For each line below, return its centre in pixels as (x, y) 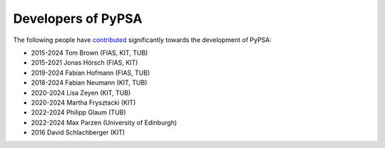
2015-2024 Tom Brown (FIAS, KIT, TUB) (89, 53)
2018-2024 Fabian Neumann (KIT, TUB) (89, 83)
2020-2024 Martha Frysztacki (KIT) (83, 102)
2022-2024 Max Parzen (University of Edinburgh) (104, 122)
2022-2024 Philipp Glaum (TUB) (78, 112)
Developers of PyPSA (78, 18)
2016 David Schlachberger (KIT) (78, 132)
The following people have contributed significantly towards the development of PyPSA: (143, 40)
